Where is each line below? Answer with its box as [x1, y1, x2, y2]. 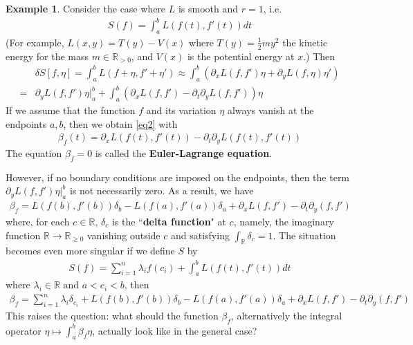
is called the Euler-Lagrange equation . [95, 146, 273, 160]
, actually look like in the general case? [92, 323, 257, 337]
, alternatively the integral [230, 308, 342, 323]
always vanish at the [227, 103, 314, 117]
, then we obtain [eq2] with [63, 116, 178, 131]
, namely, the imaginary [233, 214, 334, 229]
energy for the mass [6, 48, 89, 63]
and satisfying [170, 227, 230, 242]
